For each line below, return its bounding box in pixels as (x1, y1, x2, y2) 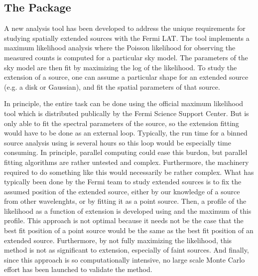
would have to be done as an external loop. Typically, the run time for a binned (4, 128, 248, 138)
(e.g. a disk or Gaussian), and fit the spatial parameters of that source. (4, 81, 220, 92)
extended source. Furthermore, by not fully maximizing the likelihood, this (4, 235, 232, 245)
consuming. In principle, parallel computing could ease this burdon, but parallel (4, 147, 248, 157)
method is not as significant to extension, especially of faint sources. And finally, (4, 245, 249, 255)
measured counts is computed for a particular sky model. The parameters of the (4, 52, 248, 62)
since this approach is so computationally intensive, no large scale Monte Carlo (4, 254, 245, 265)
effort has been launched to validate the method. (4, 264, 152, 275)
